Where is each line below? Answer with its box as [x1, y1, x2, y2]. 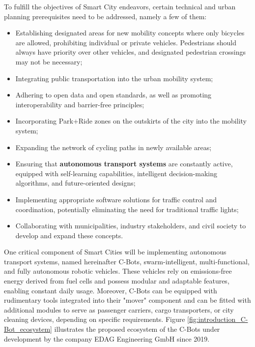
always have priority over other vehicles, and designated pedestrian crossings [15, 47, 246, 57]
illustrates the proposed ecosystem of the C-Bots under [54, 324, 220, 334]
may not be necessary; [15, 56, 83, 66]
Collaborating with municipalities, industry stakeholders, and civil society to [15, 221, 246, 231]
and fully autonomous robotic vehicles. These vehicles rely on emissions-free [4, 266, 232, 276]
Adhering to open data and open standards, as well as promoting [15, 90, 212, 100]
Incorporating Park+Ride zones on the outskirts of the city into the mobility [15, 116, 247, 126]
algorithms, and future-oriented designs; [15, 178, 136, 188]
